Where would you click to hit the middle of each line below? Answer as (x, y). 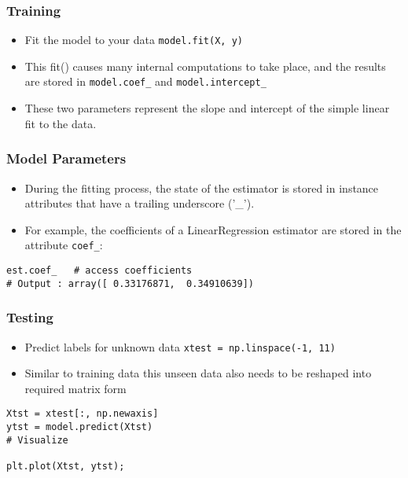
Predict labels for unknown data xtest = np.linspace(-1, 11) (180, 346)
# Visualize (37, 440)
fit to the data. (61, 123)
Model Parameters (66, 158)
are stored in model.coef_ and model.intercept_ (145, 81)
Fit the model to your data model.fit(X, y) (134, 40)
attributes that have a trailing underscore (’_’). (140, 203)
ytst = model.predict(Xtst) (80, 427)
